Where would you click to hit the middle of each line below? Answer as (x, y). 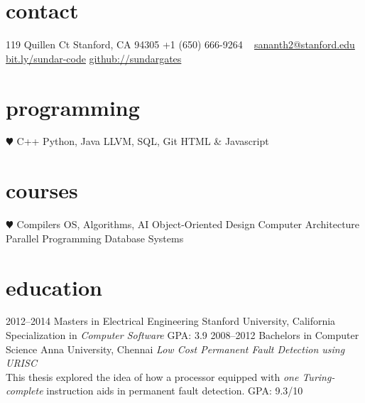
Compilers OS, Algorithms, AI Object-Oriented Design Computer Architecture (188, 224)
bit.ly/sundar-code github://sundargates (94, 58)
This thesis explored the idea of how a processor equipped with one (152, 376)
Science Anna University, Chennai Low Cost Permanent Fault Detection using (175, 349)
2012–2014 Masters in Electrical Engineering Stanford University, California (171, 321)
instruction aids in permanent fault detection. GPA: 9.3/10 (175, 391)
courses (42, 190)
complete (24, 391)
